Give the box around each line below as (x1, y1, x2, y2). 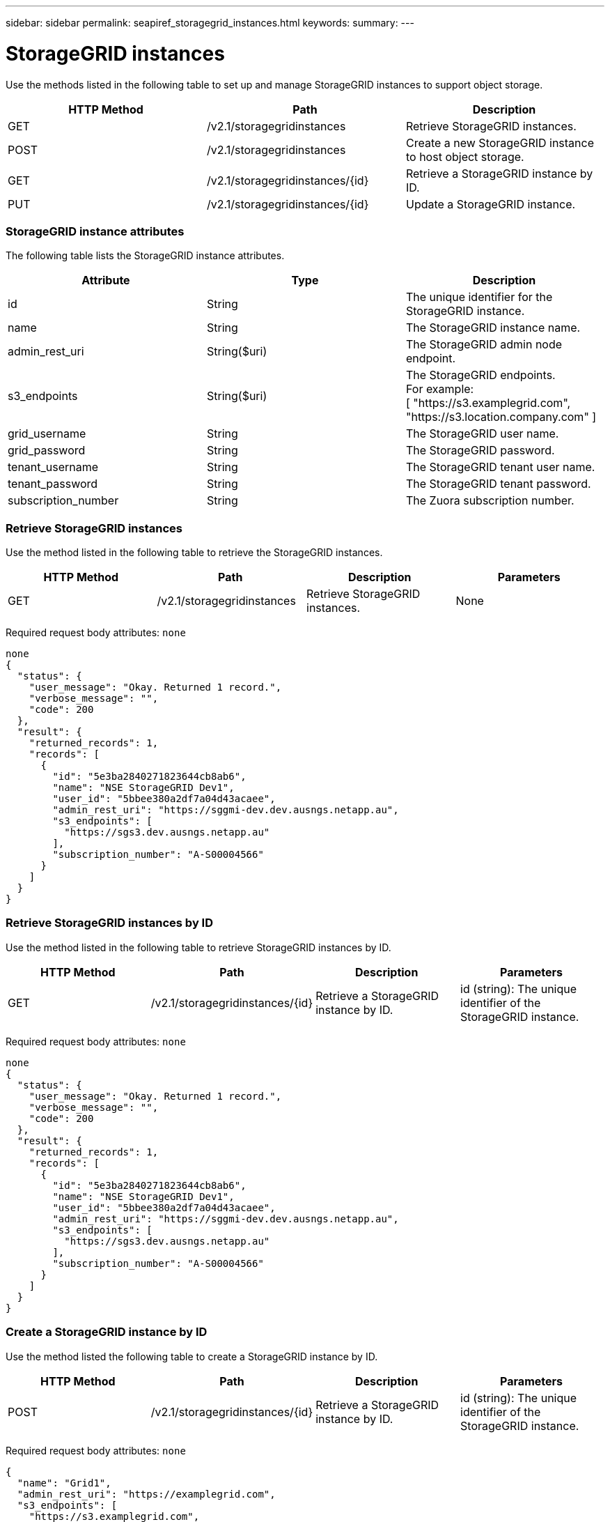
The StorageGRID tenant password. (405, 477, 591, 491)
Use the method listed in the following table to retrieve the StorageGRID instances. (6, 546, 383, 558)
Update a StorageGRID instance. (405, 197, 576, 211)
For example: (405, 382, 474, 397)
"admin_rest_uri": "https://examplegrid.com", (17, 1488, 276, 1500)
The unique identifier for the (405, 290, 553, 305)
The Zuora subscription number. (405, 493, 574, 508)
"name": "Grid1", (17, 1477, 111, 1489)
